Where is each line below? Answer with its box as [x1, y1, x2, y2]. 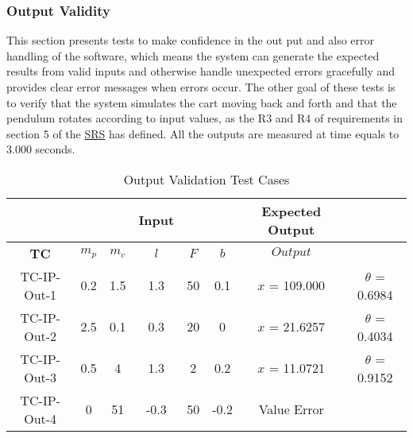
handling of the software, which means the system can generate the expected [6, 47, 380, 64]
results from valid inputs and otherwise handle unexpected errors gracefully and [6, 63, 396, 79]
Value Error [258, 400, 324, 419]
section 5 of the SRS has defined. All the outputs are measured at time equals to [6, 125, 399, 141]
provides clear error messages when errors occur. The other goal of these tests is [6, 79, 396, 95]
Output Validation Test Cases [123, 169, 290, 188]
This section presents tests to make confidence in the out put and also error [6, 32, 375, 48]
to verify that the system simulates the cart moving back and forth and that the [6, 94, 397, 110]
